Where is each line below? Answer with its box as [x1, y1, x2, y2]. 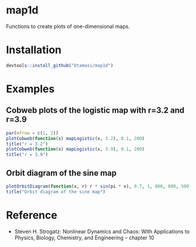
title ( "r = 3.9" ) [6, 152, 48, 158]
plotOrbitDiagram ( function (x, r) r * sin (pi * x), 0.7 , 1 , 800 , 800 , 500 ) [6, 183, 192, 189]
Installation [6, 43, 62, 57]
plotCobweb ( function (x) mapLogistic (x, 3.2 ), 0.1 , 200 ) [6, 135, 145, 141]
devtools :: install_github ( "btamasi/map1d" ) [6, 62, 114, 68]
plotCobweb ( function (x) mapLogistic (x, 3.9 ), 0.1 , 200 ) [6, 147, 145, 152]
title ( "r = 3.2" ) [6, 141, 48, 147]
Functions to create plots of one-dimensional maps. [6, 23, 130, 30]
